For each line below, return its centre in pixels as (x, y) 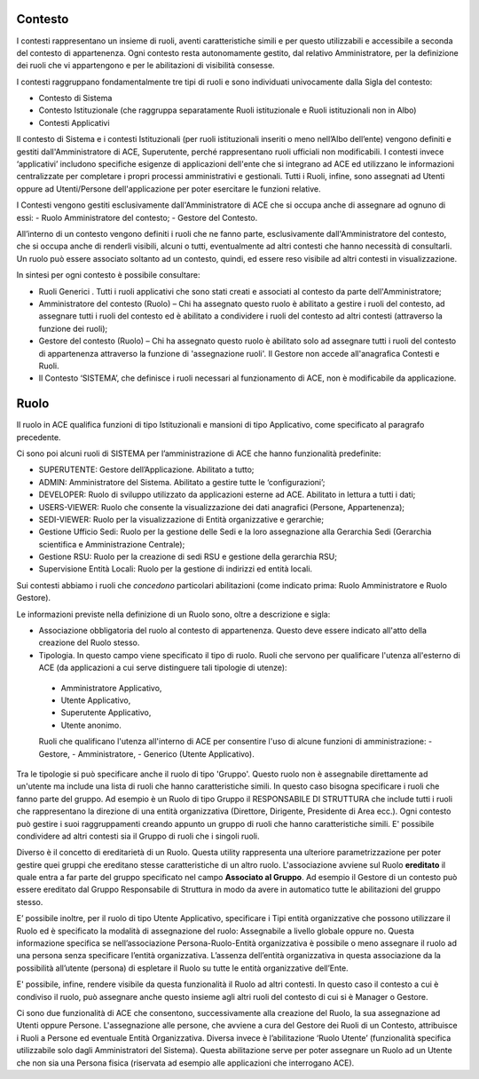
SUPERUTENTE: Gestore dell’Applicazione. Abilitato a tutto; (146, 469)
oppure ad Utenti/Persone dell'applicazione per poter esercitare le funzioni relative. (169, 189)
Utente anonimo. (91, 725)
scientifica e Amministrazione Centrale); (112, 544)
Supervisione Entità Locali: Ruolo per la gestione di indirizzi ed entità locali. (176, 569)
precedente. (39, 437)
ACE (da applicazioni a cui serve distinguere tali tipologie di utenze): (163, 668)
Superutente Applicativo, (106, 713)
